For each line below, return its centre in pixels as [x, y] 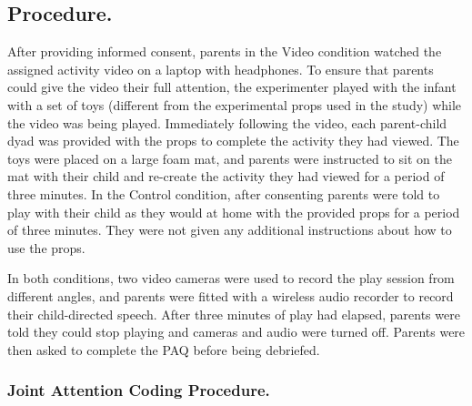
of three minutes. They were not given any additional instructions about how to [230, 230]
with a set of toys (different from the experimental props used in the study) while [235, 104]
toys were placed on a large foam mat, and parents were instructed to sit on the [230, 158]
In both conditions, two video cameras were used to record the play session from [231, 278]
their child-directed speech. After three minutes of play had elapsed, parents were [234, 314]
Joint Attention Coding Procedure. [139, 390]
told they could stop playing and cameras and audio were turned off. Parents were [236, 332]
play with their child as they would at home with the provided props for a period [234, 212]
